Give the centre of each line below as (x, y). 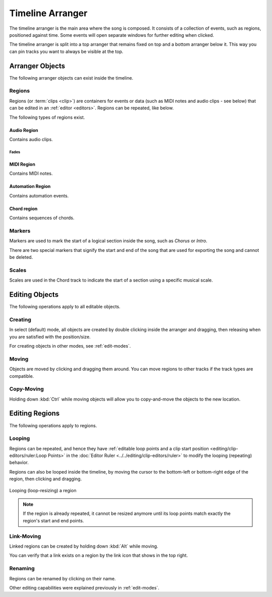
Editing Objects (34, 294)
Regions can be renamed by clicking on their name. (62, 578)
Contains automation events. (39, 195)
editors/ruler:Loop (28, 455)
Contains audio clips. (31, 139)
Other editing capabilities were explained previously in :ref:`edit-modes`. (84, 587)
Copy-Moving (26, 389)
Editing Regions (35, 413)
